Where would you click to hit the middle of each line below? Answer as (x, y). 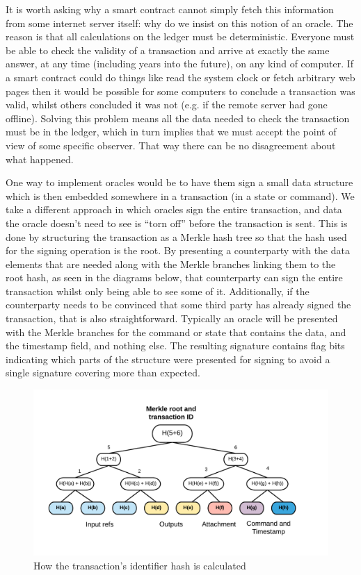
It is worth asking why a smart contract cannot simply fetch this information (170, 9)
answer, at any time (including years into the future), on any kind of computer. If (180, 64)
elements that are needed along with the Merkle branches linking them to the (171, 264)
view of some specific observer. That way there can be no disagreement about (171, 145)
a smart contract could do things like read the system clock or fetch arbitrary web (180, 77)
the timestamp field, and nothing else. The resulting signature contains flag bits (175, 345)
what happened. (40, 159)
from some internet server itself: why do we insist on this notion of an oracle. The (179, 23)
